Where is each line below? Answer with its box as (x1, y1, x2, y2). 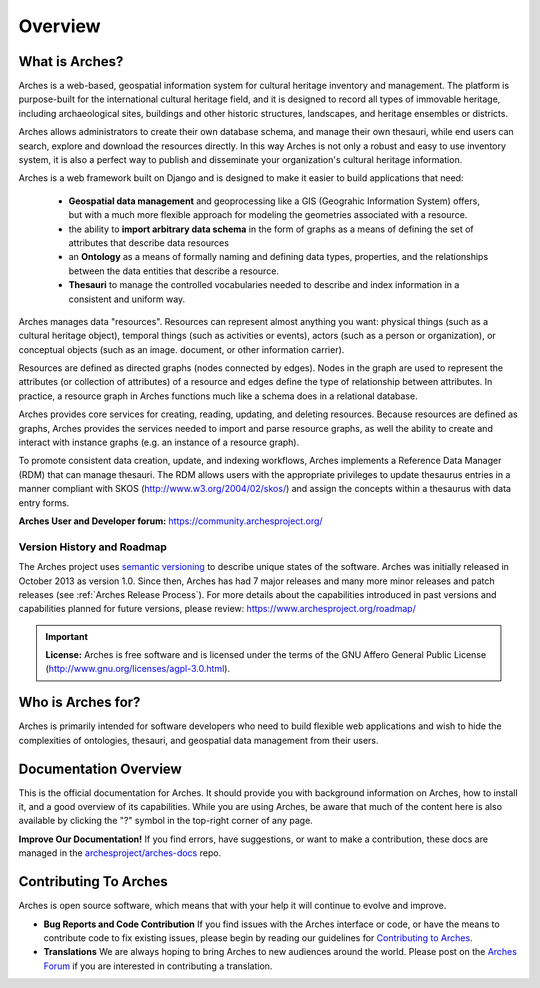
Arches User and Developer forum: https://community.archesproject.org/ (18, 515, 324, 527)
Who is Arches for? (18, 694, 141, 711)
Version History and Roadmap (18, 540, 167, 554)
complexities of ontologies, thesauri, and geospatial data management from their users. (18, 734, 379, 746)
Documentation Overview (18, 760, 182, 777)
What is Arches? (18, 53, 124, 70)
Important (45, 630, 89, 642)
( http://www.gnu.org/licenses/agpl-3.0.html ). (45, 663, 230, 675)
